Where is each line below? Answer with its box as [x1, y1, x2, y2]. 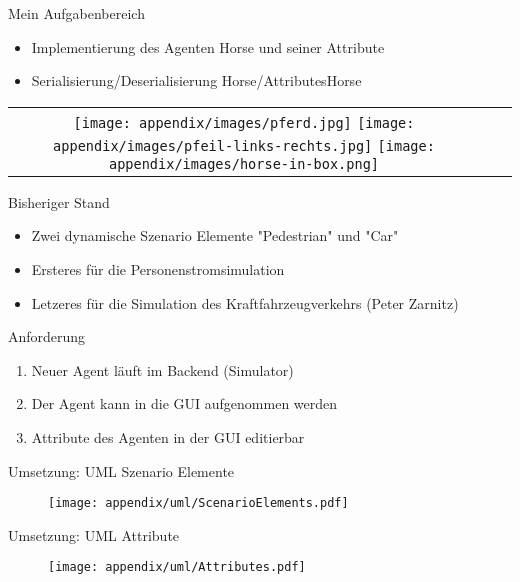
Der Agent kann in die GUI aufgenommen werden [31, 393, 338, 414]
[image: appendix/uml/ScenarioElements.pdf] [48, 496, 349, 511]
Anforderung [8, 326, 86, 347]
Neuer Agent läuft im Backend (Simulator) [31, 359, 294, 380]
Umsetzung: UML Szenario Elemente [8, 460, 235, 481]
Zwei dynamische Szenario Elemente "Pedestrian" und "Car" [31, 225, 399, 246]
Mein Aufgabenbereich [8, 3, 145, 23]
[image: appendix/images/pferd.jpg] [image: [73, 114, 415, 131]
